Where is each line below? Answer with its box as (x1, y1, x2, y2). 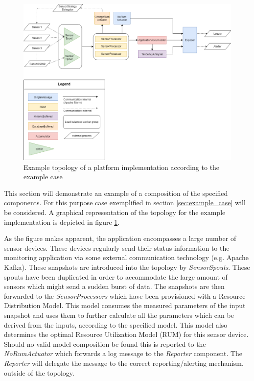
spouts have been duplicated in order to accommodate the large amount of (4, 271, 228, 282)
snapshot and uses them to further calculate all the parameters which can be (4, 310, 234, 320)
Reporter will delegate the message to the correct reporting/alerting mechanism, (4, 357, 244, 368)
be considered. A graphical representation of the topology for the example (4, 207, 226, 217)
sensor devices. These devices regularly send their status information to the (4, 242, 230, 253)
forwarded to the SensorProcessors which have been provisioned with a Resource (4, 290, 246, 301)
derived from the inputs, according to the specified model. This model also (4, 319, 228, 330)
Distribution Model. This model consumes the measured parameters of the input (4, 300, 246, 310)
